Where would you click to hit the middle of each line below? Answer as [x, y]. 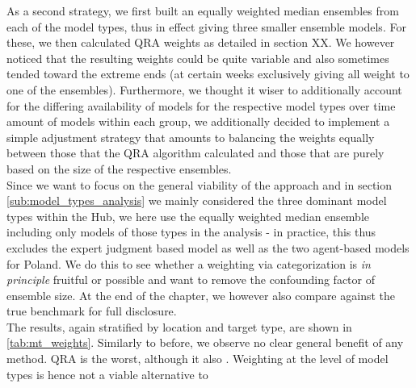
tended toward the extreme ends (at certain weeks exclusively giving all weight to [208, 74]
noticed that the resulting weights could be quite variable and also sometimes [198, 58]
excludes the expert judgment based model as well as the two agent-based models [208, 247]
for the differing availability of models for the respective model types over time [201, 105]
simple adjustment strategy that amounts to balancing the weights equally [191, 137]
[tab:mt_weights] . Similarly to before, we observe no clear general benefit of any [205, 342]
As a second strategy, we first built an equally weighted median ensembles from [203, 10]
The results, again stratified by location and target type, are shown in [179, 326]
